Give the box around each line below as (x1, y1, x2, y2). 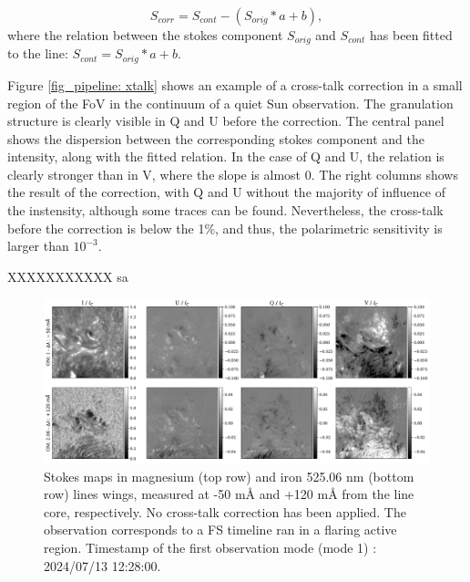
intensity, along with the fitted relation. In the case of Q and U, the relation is (7, 147, 444, 166)
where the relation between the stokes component (7, 26, 283, 44)
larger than (7, 236, 69, 255)
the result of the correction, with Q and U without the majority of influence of (7, 182, 445, 202)
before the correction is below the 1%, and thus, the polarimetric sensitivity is (7, 218, 443, 237)
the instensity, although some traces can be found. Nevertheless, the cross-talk (7, 201, 444, 220)
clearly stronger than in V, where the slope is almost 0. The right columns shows (7, 164, 458, 183)
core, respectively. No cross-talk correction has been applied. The (44, 502, 406, 521)
